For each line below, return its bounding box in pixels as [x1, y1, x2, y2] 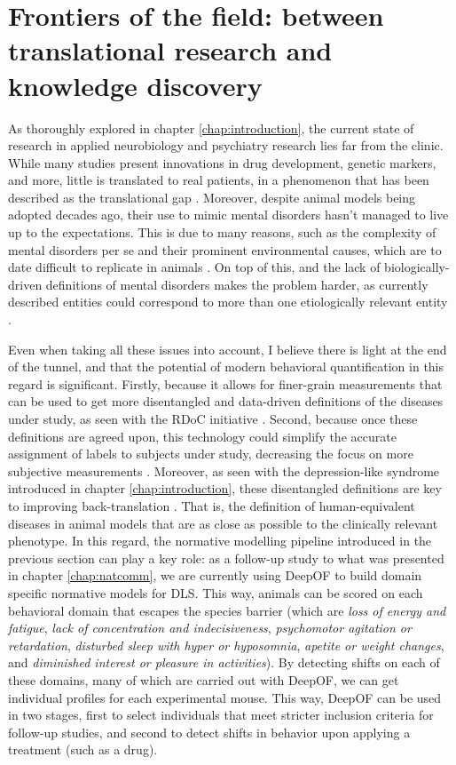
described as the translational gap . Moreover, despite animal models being [8, 187, 416, 206]
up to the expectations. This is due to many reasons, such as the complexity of [8, 223, 436, 242]
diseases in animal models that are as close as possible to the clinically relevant [8, 514, 438, 532]
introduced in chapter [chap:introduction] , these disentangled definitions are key [8, 479, 442, 498]
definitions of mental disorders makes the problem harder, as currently [45, 275, 428, 293]
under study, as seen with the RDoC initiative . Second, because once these [8, 410, 418, 427]
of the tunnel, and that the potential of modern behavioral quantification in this [8, 357, 444, 376]
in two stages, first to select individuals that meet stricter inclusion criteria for [8, 705, 434, 724]
